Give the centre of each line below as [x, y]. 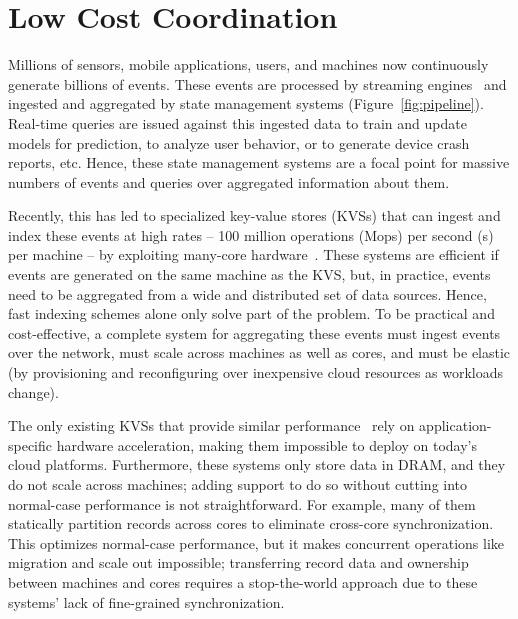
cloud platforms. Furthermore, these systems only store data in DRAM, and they [257, 464]
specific [30, 444]
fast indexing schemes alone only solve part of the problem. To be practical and [251, 313]
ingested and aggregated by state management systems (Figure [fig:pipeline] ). [246, 103]
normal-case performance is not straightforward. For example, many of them [242, 503]
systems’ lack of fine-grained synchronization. [146, 601]
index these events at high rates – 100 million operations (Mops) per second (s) [251, 234]
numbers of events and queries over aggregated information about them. [229, 181]
